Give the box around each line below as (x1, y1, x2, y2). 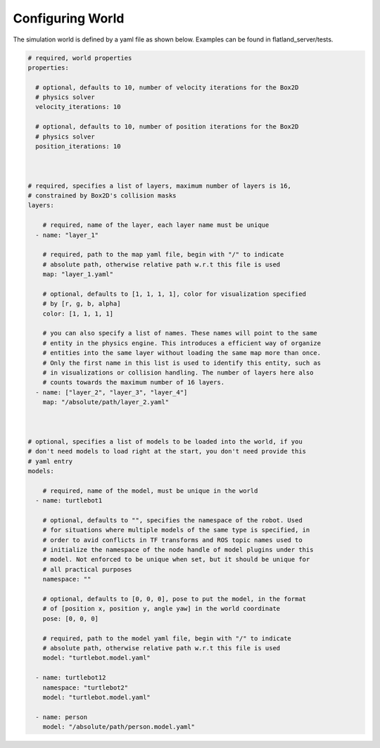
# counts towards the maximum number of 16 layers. (42, 378, 225, 387)
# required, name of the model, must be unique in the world (42, 486, 258, 495)
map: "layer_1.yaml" (42, 271, 114, 278)
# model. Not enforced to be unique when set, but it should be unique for (42, 555, 310, 564)
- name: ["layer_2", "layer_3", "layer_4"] (35, 388, 188, 396)
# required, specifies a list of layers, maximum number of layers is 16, (27, 181, 292, 190)
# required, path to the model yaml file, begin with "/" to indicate (42, 634, 292, 643)
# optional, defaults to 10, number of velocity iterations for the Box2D (35, 83, 299, 91)
